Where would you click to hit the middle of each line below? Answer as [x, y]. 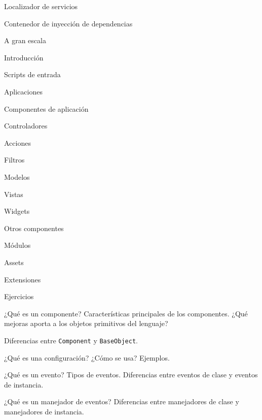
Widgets [17, 211]
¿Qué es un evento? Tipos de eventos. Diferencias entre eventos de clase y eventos [131, 375]
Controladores [26, 126]
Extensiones [23, 279]
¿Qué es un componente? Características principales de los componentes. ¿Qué [126, 313]
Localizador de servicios [41, 6]
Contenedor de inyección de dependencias [68, 23]
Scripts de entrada [32, 74]
